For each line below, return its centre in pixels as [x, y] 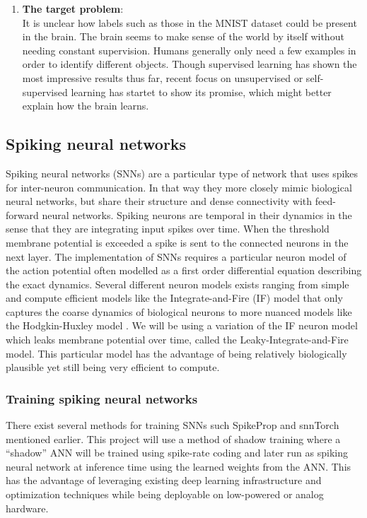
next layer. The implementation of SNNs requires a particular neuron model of [176, 256]
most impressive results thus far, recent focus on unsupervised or [163, 77]
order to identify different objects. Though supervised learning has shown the [190, 64]
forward [22, 214]
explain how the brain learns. [86, 106]
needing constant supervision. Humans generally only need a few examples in [189, 50]
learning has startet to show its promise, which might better [201, 92]
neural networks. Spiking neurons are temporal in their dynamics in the [197, 214]
